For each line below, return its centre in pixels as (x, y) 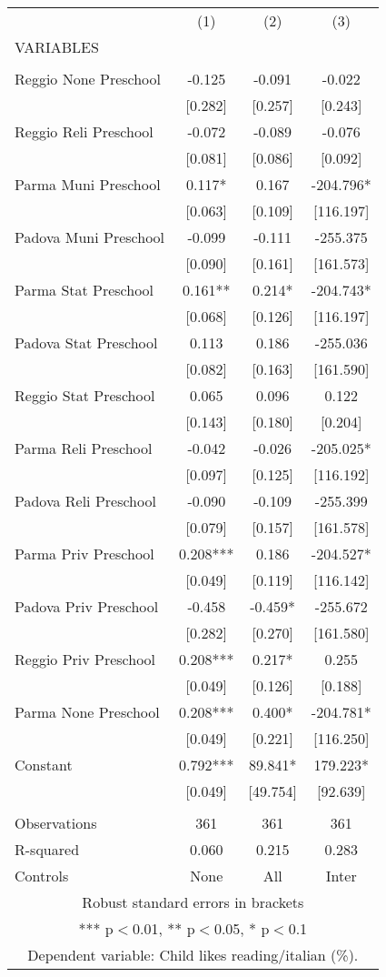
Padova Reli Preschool (85, 501)
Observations (56, 823)
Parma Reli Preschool (84, 448)
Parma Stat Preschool (84, 290)
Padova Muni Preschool (90, 237)
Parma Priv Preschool (84, 554)
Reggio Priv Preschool (85, 659)
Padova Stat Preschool (86, 342)
